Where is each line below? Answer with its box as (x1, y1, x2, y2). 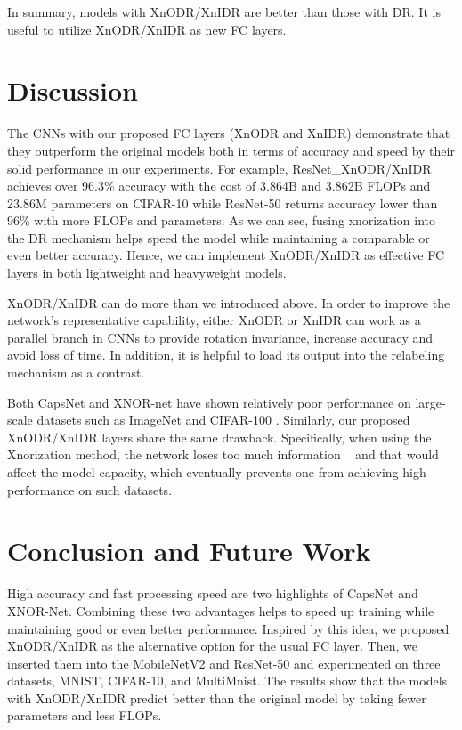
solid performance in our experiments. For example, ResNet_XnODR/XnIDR (7, 158, 432, 177)
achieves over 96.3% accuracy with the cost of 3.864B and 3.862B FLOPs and (7, 176, 431, 195)
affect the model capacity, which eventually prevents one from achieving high (7, 463, 426, 481)
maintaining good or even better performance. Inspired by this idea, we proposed (7, 619, 450, 637)
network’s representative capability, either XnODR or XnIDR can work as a (7, 311, 421, 329)
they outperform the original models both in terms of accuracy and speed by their (7, 141, 455, 159)
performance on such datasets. (7, 480, 173, 499)
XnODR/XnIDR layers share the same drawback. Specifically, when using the (7, 427, 432, 446)
